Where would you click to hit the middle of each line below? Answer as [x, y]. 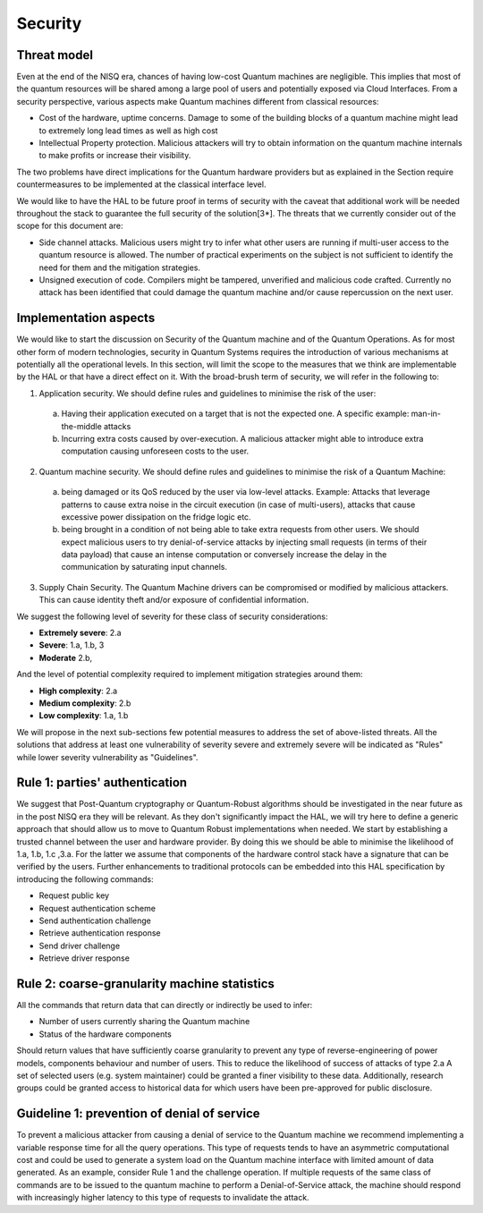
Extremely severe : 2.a [80, 633]
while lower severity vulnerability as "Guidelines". [107, 757]
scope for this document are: [70, 226]
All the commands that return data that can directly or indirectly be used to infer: [165, 1005]
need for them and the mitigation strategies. [120, 267]
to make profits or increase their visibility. [115, 156]
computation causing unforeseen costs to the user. [155, 451]
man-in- [426, 414]
